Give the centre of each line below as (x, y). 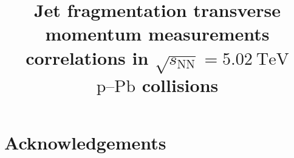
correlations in (87, 57)
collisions (180, 85)
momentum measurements (157, 34)
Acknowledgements (85, 143)
